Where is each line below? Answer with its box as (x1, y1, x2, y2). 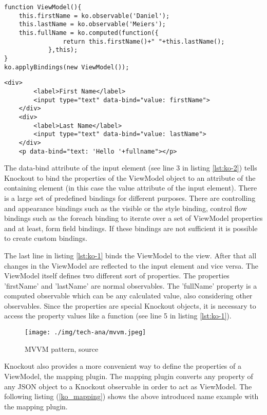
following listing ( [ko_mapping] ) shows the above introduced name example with (4, 391, 259, 402)
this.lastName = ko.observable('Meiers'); (18, 21, 166, 28)
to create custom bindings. (4, 233, 87, 243)
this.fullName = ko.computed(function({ (18, 29, 159, 36)
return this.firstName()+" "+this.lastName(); (63, 37, 225, 45)
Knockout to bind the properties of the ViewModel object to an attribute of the (4, 172, 256, 183)
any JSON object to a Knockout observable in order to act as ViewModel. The (4, 381, 252, 391)
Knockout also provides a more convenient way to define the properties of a (4, 361, 241, 371)
